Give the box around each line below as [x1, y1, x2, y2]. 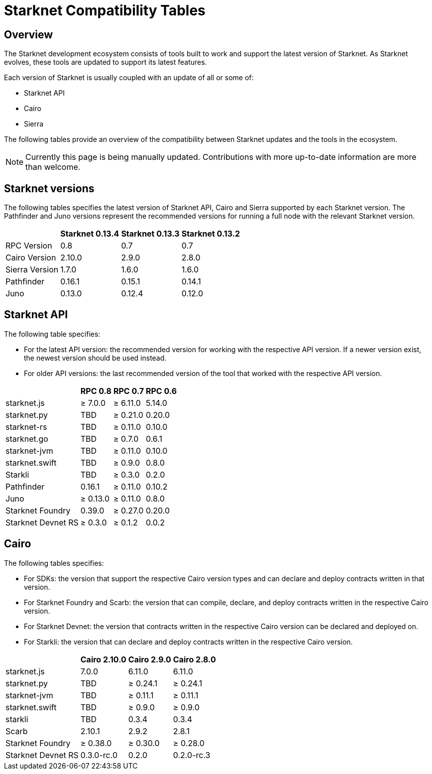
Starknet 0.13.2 [181, 229, 240, 239]
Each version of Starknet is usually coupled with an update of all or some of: [4, 73, 254, 82]
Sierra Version [5, 264, 59, 275]
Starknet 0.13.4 [60, 229, 119, 239]
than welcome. [25, 162, 81, 172]
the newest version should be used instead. [24, 353, 167, 362]
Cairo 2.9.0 [128, 654, 171, 664]
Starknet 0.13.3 [121, 229, 180, 239]
